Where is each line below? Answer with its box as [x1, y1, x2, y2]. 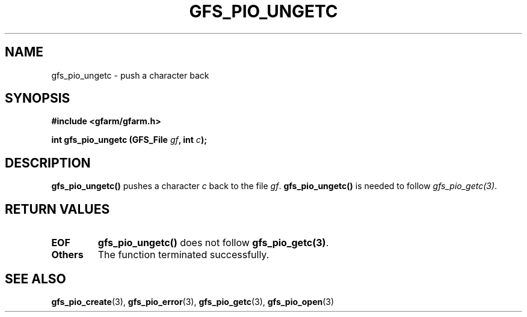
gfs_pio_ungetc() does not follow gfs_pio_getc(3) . [97, 237, 329, 249]
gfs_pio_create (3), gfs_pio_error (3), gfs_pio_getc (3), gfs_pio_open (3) [51, 296, 334, 307]
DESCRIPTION [5, 155, 91, 171]
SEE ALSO [5, 271, 66, 286]
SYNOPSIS [5, 91, 70, 106]
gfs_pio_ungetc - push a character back [51, 70, 209, 80]
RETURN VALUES [5, 201, 110, 217]
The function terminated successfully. [97, 249, 270, 261]
